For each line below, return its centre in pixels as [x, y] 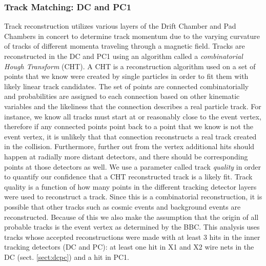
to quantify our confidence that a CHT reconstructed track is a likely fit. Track [128, 177]
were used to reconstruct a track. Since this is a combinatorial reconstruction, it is [133, 197]
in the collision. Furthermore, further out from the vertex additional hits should [129, 146]
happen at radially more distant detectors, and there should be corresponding [126, 156]
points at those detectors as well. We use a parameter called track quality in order [133, 166]
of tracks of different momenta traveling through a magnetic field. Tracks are [125, 46]
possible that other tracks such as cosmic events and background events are [122, 206]
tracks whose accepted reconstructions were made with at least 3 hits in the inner [132, 237]
